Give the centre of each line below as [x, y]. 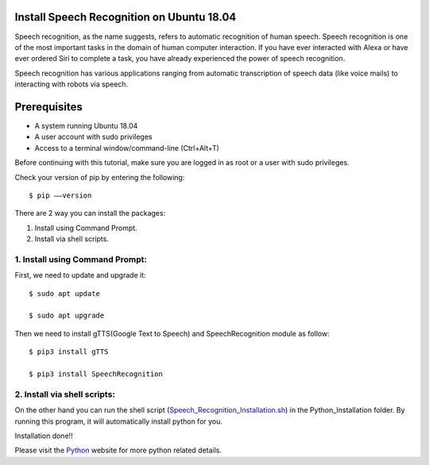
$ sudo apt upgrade [67, 316]
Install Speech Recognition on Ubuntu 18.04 [126, 17]
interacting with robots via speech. [71, 84]
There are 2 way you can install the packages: [90, 213]
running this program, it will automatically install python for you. [118, 421]
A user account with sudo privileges [93, 137]
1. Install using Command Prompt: [81, 259]
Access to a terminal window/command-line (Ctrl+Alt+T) [127, 148]
